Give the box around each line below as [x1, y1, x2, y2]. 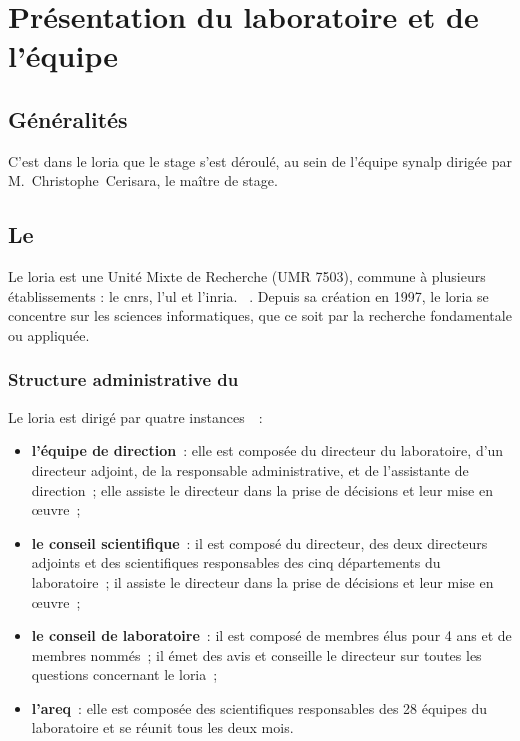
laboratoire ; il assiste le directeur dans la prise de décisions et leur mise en [31, 571, 494, 592]
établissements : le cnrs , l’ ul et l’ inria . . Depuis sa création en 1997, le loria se [8, 285, 489, 306]
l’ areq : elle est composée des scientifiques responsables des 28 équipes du [31, 697, 488, 718]
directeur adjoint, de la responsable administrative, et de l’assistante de [31, 459, 469, 480]
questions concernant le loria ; [31, 664, 218, 685]
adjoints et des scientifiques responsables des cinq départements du [31, 552, 441, 573]
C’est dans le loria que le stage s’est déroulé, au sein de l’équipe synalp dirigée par [8, 150, 512, 171]
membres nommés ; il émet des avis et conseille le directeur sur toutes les [31, 644, 482, 665]
